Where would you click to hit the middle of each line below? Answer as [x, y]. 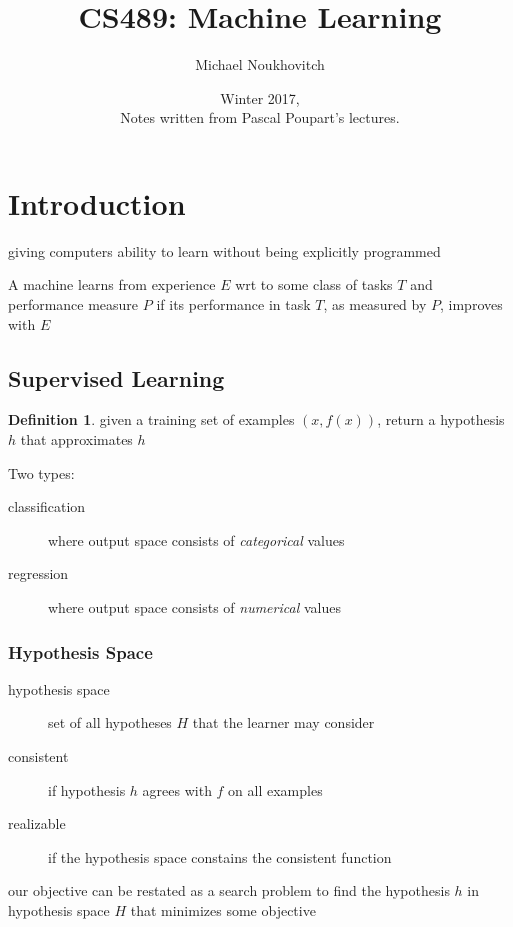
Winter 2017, [260, 97]
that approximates [76, 439]
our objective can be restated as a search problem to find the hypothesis [229, 890]
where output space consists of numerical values [194, 606]
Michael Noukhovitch [260, 64]
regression [38, 573]
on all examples [275, 789]
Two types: [41, 472]
